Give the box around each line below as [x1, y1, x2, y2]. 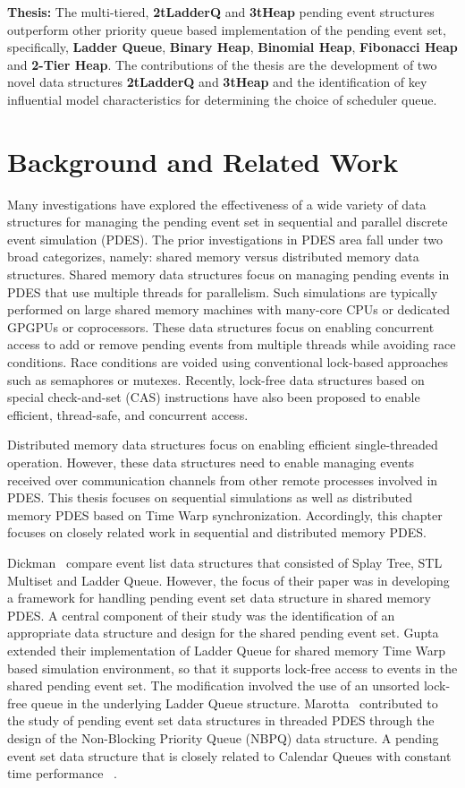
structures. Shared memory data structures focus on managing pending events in [7, 265, 450, 284]
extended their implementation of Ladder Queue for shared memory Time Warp [7, 640, 446, 659]
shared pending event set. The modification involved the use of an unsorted [7, 676, 420, 695]
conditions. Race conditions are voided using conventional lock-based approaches [7, 353, 448, 372]
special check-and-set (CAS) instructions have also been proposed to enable [7, 388, 420, 407]
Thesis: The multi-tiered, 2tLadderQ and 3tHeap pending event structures [7, 3, 435, 21]
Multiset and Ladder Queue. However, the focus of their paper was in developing [7, 570, 450, 589]
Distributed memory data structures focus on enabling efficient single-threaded [7, 435, 438, 454]
